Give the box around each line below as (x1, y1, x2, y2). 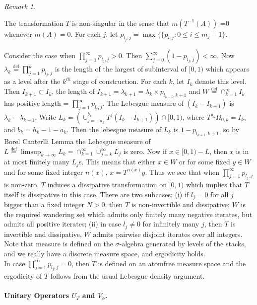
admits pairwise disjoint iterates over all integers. (93, 229, 243, 239)
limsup (20, 148, 41, 155)
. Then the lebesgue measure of (66, 124, 162, 134)
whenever (4, 28, 32, 39)
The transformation (4, 17, 64, 28)
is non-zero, (4, 179, 39, 190)
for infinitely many (142, 219, 199, 229)
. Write (35, 111, 57, 122)
